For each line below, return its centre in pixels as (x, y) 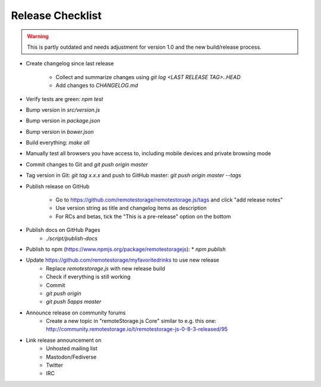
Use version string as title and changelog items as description (131, 208)
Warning (38, 36)
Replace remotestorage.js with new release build (106, 268)
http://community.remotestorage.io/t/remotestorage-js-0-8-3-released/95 (137, 329)
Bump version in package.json (63, 121)
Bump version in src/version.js (63, 109)
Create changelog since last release (70, 64)
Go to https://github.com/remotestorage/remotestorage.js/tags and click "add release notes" (169, 200)
